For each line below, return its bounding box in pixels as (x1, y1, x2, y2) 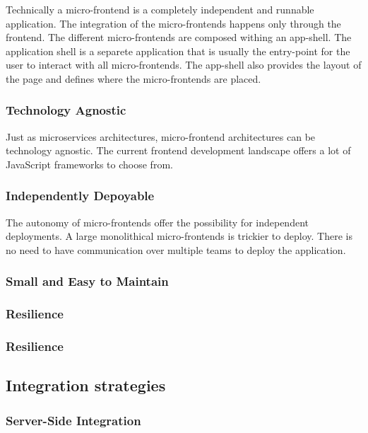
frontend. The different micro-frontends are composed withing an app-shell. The (6, 30, 352, 45)
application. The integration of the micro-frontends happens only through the (6, 16, 341, 30)
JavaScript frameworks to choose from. (6, 156, 173, 171)
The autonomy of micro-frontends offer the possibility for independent (6, 214, 309, 229)
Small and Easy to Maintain (6, 272, 169, 290)
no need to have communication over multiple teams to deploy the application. (6, 242, 346, 257)
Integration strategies (6, 374, 166, 396)
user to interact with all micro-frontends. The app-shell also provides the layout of (6, 57, 362, 72)
